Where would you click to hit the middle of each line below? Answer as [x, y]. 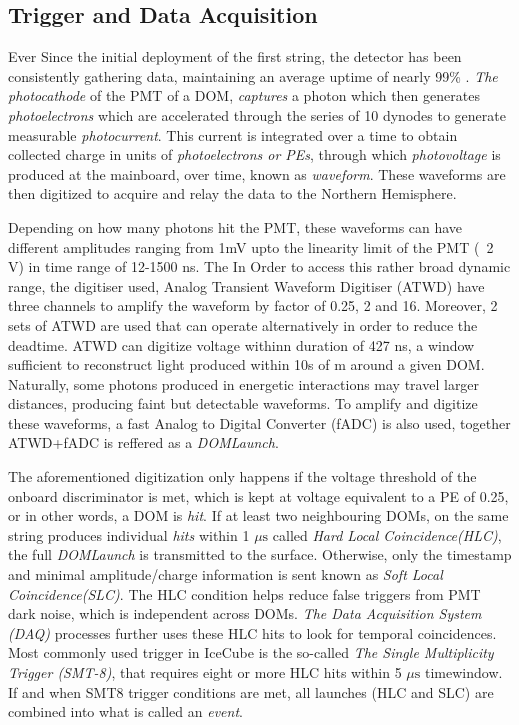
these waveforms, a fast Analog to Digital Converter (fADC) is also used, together [259, 422]
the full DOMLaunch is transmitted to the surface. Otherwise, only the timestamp [260, 554]
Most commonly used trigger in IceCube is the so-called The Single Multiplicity [251, 652]
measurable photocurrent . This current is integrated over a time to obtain [233, 134]
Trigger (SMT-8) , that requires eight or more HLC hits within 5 [205, 672]
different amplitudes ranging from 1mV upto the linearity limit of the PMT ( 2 [251, 246]
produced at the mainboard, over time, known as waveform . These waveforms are [257, 173]
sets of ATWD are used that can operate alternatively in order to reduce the [243, 324]
